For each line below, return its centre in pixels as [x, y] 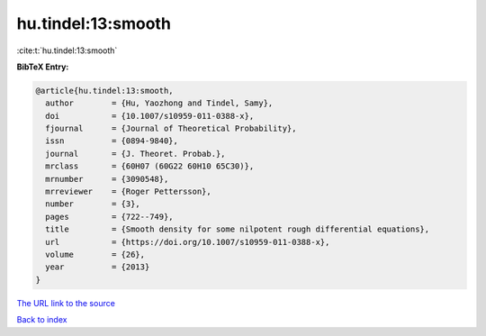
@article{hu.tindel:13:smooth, [105, 91]
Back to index [42, 320]
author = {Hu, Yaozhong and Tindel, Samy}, [159, 103]
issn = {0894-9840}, [112, 141]
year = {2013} [98, 267]
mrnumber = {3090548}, [107, 179]
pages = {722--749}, [110, 217]
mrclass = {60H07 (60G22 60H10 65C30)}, [150, 166]
